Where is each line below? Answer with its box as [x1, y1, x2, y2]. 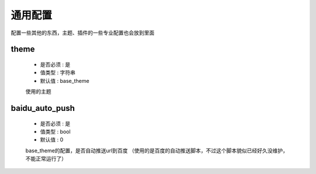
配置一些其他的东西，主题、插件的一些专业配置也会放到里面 [11, 29, 154, 36]
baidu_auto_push [11, 103, 75, 113]
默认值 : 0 [40, 136, 64, 143]
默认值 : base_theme [40, 77, 90, 84]
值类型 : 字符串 [40, 69, 75, 76]
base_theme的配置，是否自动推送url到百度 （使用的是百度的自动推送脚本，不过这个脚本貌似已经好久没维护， [25, 147, 288, 154]
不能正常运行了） [25, 155, 67, 162]
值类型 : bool [40, 128, 71, 135]
